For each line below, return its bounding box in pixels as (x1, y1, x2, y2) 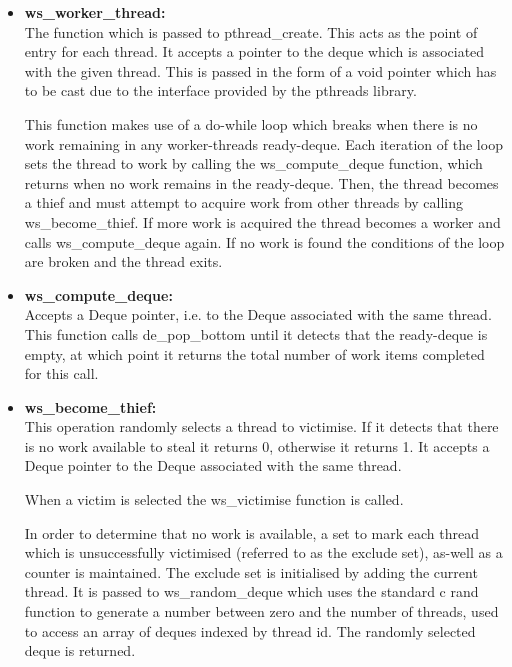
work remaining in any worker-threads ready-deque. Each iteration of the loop (24, 133, 503, 154)
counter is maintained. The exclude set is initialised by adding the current (24, 561, 478, 582)
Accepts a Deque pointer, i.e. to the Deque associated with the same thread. (24, 304, 492, 325)
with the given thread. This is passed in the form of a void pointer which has (24, 60, 497, 81)
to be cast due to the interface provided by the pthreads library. (24, 80, 417, 101)
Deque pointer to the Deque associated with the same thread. (24, 455, 402, 476)
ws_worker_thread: (24, 2, 166, 22)
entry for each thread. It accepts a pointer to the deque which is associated (24, 41, 485, 62)
